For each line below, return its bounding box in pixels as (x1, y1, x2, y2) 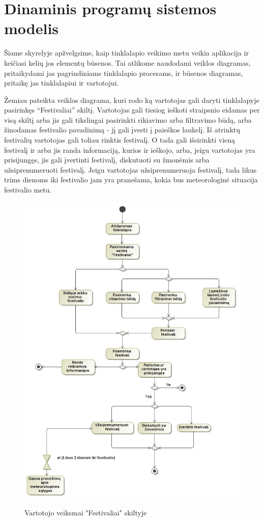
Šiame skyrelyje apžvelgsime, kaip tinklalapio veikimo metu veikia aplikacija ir (4, 47, 249, 58)
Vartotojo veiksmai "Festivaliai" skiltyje (24, 507, 147, 517)
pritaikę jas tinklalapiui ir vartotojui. (4, 77, 119, 88)
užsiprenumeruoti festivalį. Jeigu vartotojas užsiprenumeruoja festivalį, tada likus (4, 164, 257, 175)
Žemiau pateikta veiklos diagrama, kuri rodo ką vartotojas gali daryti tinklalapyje (4, 94, 259, 105)
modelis (4, 18, 59, 39)
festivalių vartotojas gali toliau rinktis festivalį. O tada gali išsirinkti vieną (4, 134, 236, 145)
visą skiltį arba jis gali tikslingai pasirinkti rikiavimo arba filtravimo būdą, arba (4, 114, 252, 125)
